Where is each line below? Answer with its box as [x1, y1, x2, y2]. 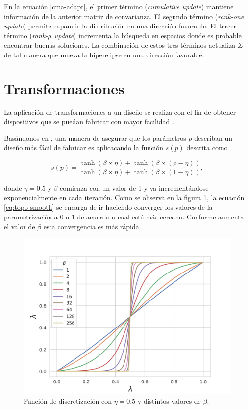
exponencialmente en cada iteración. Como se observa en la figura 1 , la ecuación [4, 192, 245, 202]
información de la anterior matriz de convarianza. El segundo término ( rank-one [4, 11, 244, 21]
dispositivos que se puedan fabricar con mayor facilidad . [4, 116, 174, 127]
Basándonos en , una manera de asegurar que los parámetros [4, 133, 186, 143]
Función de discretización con [24, 395, 112, 406]
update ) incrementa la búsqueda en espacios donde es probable [54, 30, 242, 40]
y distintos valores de [137, 395, 201, 406]
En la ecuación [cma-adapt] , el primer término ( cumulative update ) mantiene [4, 1, 234, 11]
